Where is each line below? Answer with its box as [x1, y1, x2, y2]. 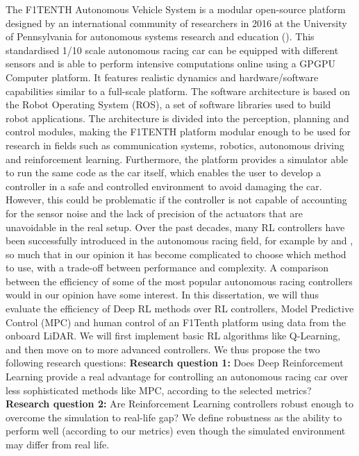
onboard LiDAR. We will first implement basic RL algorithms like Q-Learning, [6, 328, 341, 343]
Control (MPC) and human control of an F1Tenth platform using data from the [6, 314, 346, 329]
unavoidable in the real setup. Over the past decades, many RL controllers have [6, 219, 345, 234]
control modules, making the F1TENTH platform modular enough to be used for [6, 124, 351, 139]
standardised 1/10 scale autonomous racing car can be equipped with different [6, 42, 339, 57]
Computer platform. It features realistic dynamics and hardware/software [6, 69, 319, 84]
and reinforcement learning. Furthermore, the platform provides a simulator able [6, 151, 349, 166]
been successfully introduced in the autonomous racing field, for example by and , [6, 233, 353, 248]
